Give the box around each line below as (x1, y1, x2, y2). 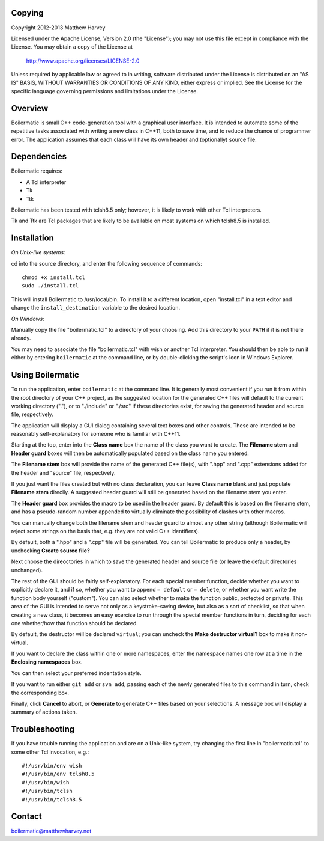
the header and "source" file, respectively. (11, 469, 116, 476)
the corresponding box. (11, 689, 69, 696)
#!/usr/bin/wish (22, 779, 70, 786)
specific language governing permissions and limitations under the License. (11, 87, 198, 94)
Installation (11, 233, 54, 243)
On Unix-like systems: (11, 249, 65, 256)
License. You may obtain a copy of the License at (11, 43, 133, 50)
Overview (11, 103, 49, 114)
